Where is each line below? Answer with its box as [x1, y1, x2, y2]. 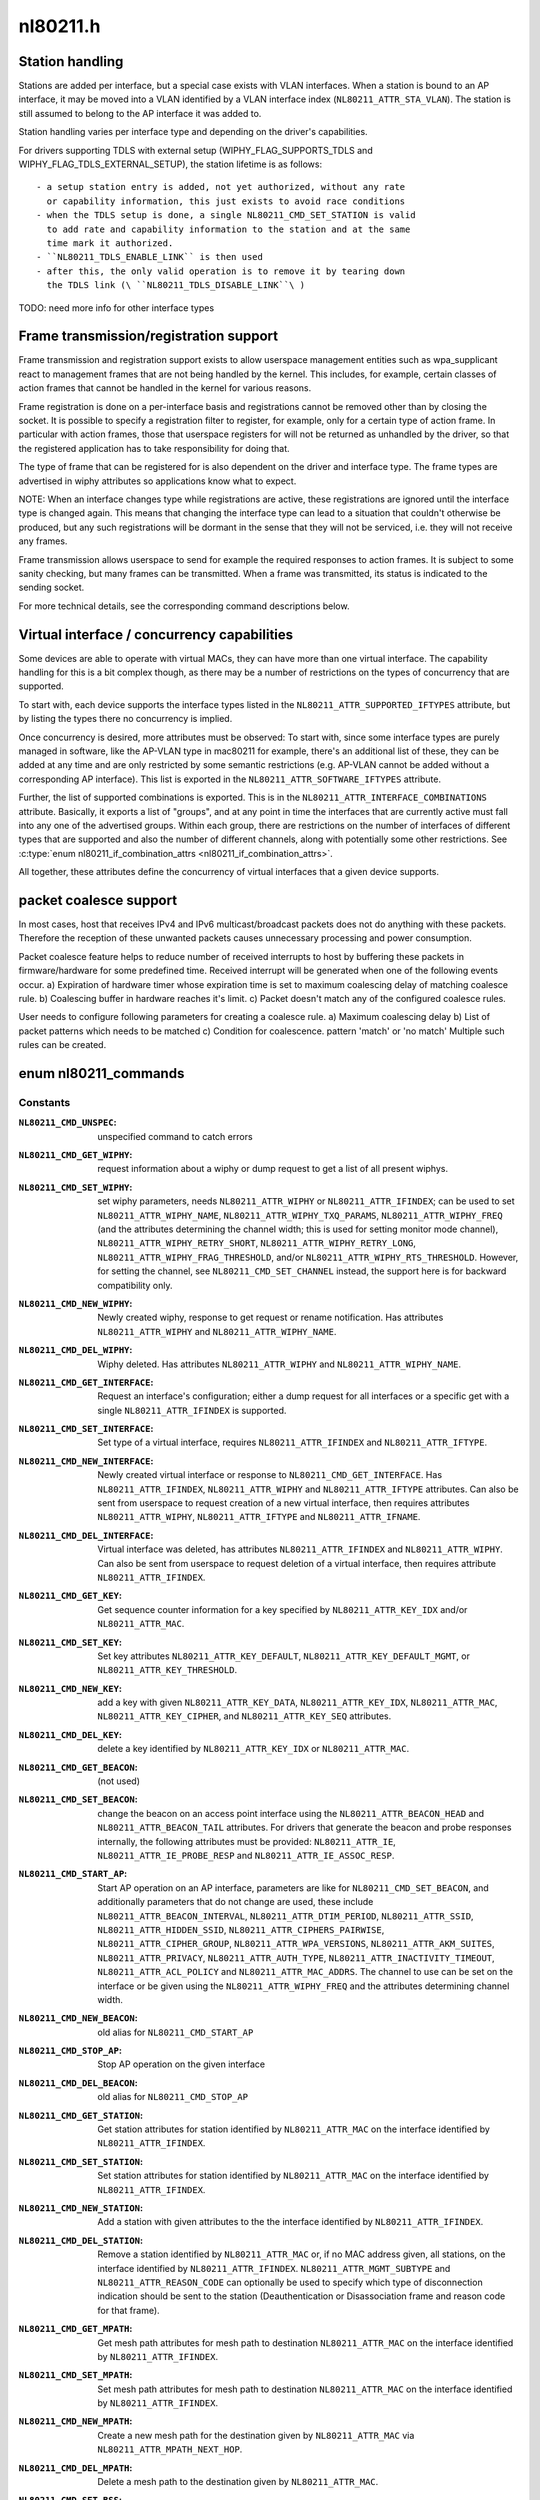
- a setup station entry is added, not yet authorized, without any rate [36, 181, 406, 193]
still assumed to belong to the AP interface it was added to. [18, 107, 262, 119]
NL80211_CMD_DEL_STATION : [18, 2234, 144, 2246]
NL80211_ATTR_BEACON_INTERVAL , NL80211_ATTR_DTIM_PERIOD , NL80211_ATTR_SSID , [97, 1910, 474, 1922]
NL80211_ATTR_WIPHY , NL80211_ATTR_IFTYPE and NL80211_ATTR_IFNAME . [97, 1511, 421, 1523]
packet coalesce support [18, 891, 178, 909]
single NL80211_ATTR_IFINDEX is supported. [97, 1404, 287, 1416]
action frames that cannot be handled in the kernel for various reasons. [18, 382, 312, 394]
